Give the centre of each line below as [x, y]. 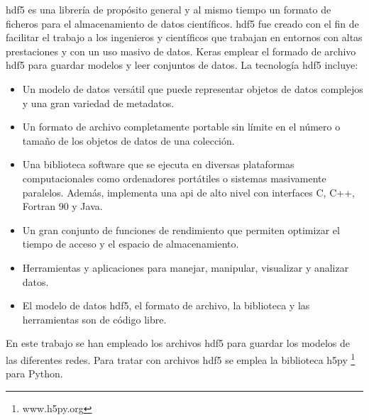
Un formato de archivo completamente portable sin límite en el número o [181, 127]
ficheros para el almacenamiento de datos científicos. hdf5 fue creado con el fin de [182, 23]
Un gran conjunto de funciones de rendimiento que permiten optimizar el [181, 230]
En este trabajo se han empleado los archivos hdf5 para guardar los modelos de [178, 343]
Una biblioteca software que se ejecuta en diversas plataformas [158, 164]
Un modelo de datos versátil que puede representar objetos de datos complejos [193, 88]
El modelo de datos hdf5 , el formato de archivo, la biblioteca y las [166, 305]
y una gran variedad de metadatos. [98, 103]
